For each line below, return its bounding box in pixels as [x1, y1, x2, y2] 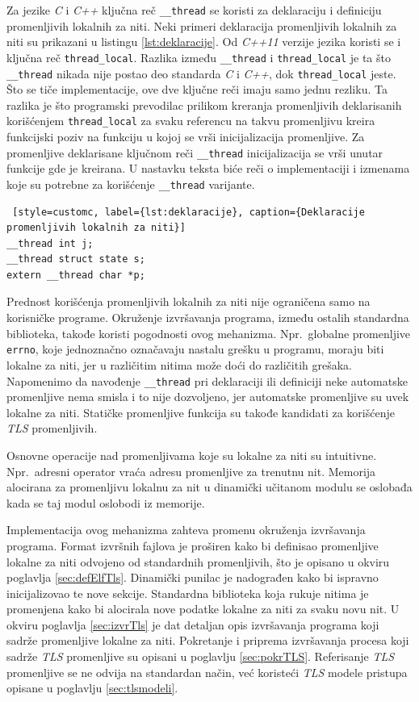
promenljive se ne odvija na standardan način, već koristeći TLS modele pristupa [6, 663, 408, 680]
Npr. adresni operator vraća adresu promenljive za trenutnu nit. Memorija [6, 462, 376, 479]
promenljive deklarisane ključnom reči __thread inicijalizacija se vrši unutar [6, 144, 383, 161]
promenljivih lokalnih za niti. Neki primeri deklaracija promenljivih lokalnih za [6, 17, 397, 34]
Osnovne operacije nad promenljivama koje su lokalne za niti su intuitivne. [6, 446, 377, 463]
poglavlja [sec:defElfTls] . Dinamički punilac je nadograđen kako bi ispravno [6, 569, 379, 586]
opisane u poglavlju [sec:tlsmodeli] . [6, 679, 178, 696]
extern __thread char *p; [6, 269, 145, 281]
